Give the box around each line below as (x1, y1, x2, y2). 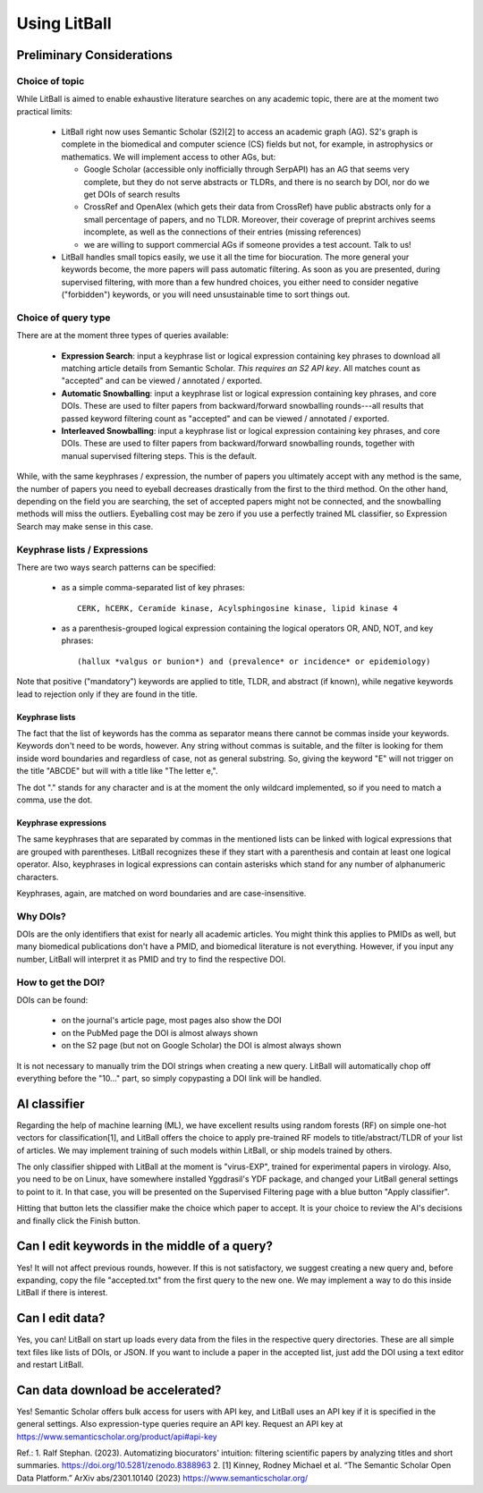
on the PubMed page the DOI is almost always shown (61, 1027, 258, 1038)
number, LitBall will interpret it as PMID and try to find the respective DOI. (16, 954, 286, 964)
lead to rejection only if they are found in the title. (16, 689, 199, 700)
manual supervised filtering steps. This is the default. (61, 450, 258, 461)
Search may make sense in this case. (16, 521, 154, 531)
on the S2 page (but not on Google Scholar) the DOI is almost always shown (61, 1040, 342, 1051)
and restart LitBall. (16, 1359, 84, 1370)
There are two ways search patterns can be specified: (16, 562, 216, 573)
